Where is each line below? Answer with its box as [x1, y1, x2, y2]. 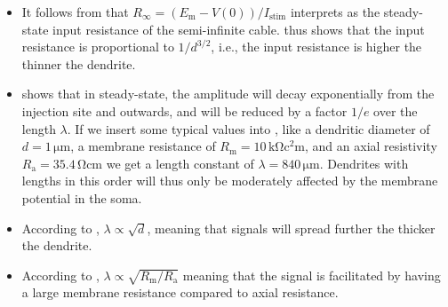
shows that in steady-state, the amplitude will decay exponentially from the [21, 84, 435, 103]
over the [373, 101, 418, 120]
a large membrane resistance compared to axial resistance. [21, 283, 339, 302]
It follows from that [21, 3, 129, 20]
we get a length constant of [106, 153, 254, 172]
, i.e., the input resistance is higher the [211, 37, 422, 56]
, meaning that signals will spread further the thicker [147, 218, 436, 237]
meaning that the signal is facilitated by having [182, 265, 441, 284]
